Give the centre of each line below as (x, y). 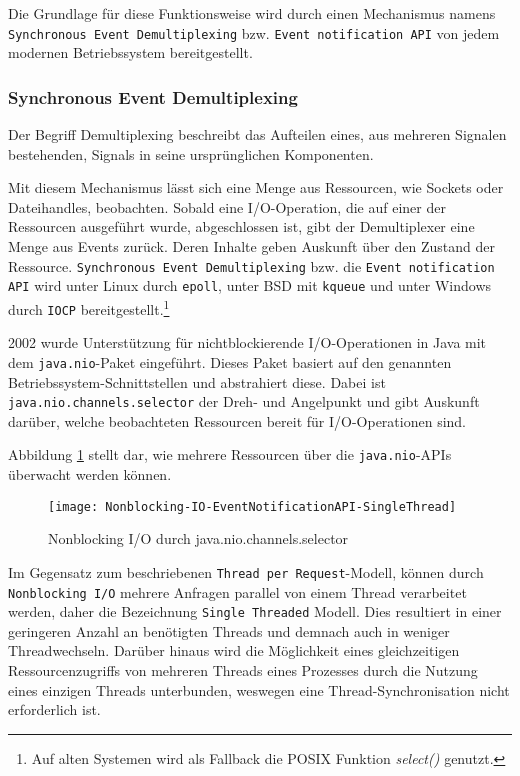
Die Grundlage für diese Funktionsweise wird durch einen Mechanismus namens (252, 13)
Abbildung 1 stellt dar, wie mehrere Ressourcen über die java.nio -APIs (230, 454)
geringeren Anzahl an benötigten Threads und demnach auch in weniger (229, 630)
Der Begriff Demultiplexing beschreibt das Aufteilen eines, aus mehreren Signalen (257, 134)
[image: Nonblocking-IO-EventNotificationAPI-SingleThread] (252, 506)
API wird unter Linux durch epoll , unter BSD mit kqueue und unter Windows (250, 285)
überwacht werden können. (90, 474)
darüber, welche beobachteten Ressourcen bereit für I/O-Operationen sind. (237, 420)
